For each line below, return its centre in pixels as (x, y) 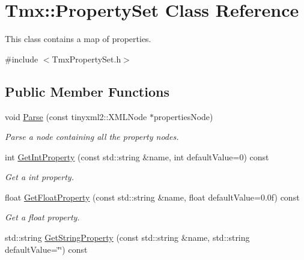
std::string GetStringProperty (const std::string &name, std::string (127, 237)
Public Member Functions (87, 91)
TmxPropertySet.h (87, 59)
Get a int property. (39, 177)
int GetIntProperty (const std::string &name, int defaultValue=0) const (137, 156)
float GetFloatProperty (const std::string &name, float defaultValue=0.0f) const (152, 197)
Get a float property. (42, 217)
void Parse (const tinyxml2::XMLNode (76, 116)
